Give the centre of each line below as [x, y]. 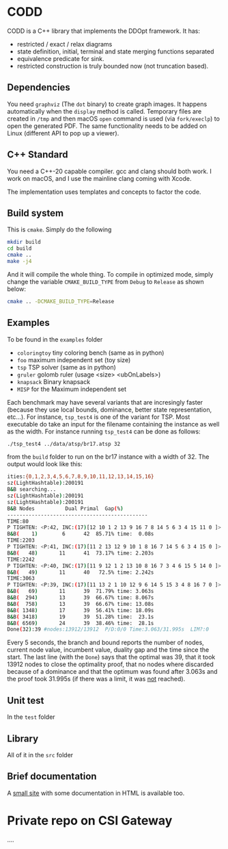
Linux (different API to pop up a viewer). [63, 133]
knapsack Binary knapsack [54, 381]
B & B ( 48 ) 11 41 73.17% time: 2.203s [81, 553]
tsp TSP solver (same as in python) [66, 367]
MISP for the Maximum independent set [72, 389]
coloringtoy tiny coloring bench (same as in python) [90, 353]
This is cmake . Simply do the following [59, 229]
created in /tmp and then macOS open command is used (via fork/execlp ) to [114, 118]
